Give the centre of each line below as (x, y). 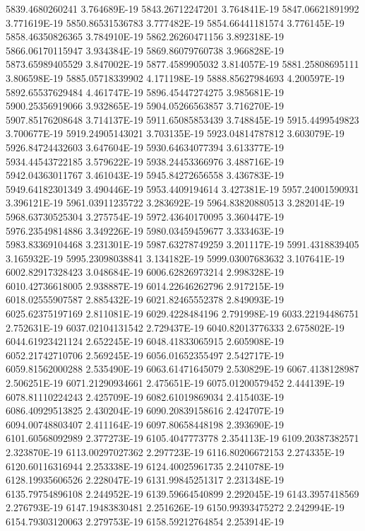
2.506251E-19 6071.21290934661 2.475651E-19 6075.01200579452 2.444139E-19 (175, 383)
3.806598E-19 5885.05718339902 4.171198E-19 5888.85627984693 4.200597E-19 (175, 77)
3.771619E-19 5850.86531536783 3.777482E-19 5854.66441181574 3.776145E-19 (175, 22)
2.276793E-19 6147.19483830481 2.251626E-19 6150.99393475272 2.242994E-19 (175, 507)
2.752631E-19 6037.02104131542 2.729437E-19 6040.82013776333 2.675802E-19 (175, 327)
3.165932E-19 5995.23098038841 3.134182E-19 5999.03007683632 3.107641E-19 (175, 258)
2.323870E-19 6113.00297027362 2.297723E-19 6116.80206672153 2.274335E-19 (175, 452)
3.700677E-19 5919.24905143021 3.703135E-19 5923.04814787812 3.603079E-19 (175, 133)
